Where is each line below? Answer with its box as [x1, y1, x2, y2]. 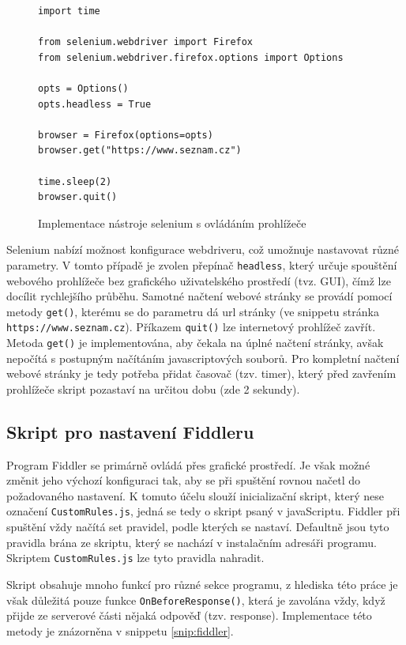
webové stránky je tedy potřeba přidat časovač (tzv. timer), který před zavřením [6, 365, 397, 382]
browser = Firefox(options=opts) [38, 129, 213, 141]
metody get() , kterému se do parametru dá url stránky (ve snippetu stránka [6, 303, 379, 319]
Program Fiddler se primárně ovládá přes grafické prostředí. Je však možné [6, 456, 370, 473]
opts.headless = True [38, 98, 152, 110]
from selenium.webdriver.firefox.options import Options [38, 51, 344, 63]
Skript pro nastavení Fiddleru [6, 419, 254, 443]
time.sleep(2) [38, 175, 112, 187]
